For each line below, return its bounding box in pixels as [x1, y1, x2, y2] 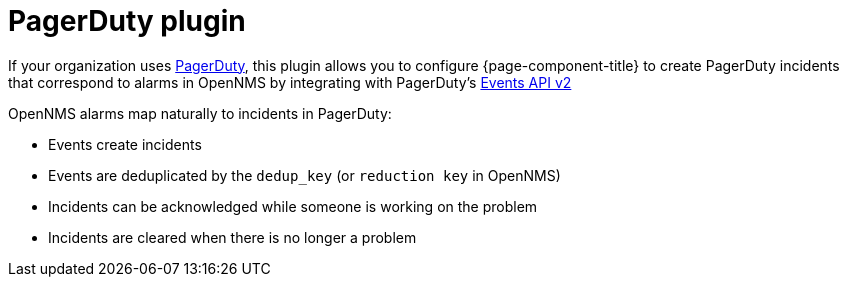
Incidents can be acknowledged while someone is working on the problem [48, 197, 538, 215]
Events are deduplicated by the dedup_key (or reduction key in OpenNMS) [48, 166, 561, 184]
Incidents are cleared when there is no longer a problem [48, 228, 417, 246]
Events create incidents [48, 135, 202, 153]
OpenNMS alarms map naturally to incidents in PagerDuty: [8, 104, 392, 122]
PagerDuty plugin [8, 4, 246, 38]
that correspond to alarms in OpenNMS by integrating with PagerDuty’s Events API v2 [8, 73, 572, 91]
